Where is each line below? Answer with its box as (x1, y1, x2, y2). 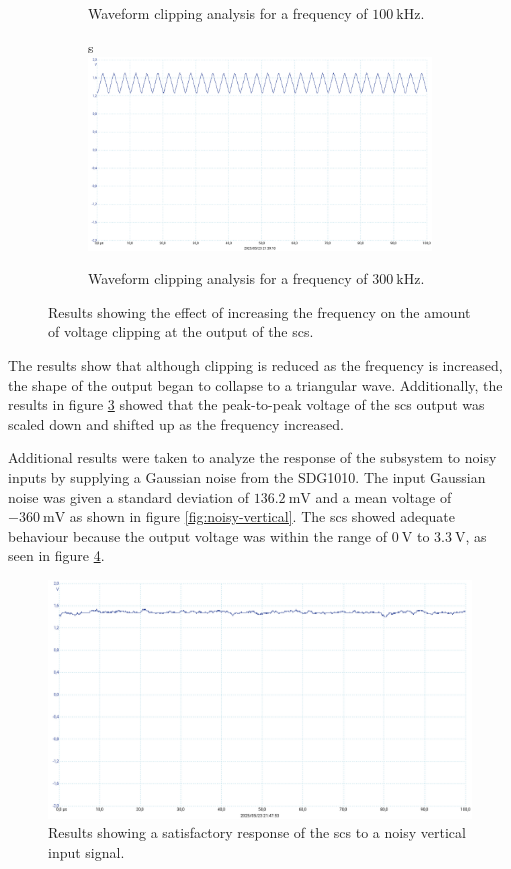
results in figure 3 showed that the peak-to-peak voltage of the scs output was (8, 394, 485, 415)
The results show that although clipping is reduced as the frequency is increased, (8, 355, 503, 376)
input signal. (48, 841, 125, 862)
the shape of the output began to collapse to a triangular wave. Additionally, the (8, 374, 503, 395)
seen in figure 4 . (8, 545, 105, 566)
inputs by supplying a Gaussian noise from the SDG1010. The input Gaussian (8, 467, 486, 488)
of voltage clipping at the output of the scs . (48, 321, 314, 342)
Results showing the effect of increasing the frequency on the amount (48, 301, 471, 322)
